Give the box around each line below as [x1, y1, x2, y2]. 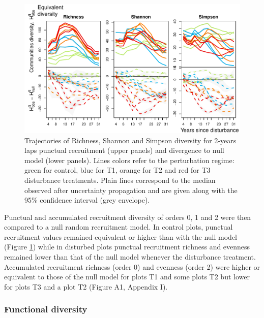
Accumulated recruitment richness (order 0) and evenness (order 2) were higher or [4, 261, 260, 272]
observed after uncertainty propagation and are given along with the [24, 184, 238, 195]
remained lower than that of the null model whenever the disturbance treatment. [4, 251, 256, 262]
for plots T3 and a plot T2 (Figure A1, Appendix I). [4, 281, 168, 292]
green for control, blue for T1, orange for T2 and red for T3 [24, 165, 211, 175]
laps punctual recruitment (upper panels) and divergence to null [24, 145, 224, 155]
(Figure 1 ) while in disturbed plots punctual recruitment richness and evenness [4, 241, 250, 252]
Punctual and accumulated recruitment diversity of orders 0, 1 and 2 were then [4, 211, 251, 222]
